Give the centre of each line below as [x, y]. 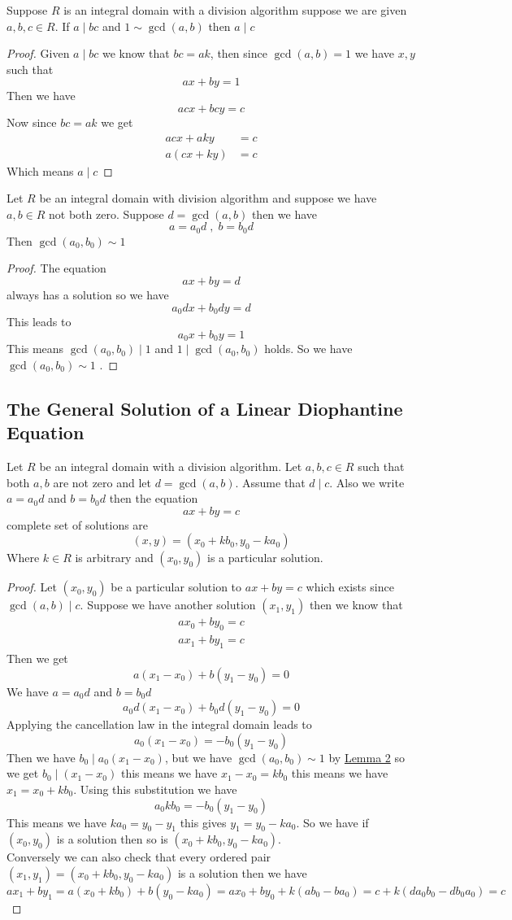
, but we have [198, 757]
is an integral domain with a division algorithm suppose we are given [235, 10]
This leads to [39, 322]
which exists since [350, 587]
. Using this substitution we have [155, 789]
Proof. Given [38, 53]
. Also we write [367, 482]
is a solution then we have [242, 872]
